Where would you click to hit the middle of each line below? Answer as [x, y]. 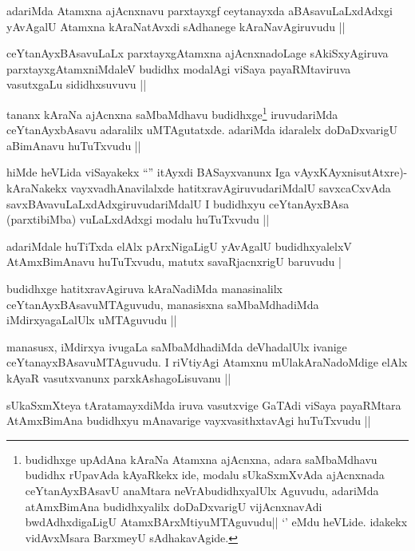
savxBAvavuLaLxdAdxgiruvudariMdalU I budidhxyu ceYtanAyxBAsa [178, 203]
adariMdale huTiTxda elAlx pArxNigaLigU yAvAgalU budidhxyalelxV [179, 246]
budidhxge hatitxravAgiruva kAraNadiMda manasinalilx [145, 288]
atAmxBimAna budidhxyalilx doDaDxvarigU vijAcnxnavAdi [174, 506]
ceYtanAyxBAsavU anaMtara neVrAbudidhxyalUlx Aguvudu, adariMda [202, 490]
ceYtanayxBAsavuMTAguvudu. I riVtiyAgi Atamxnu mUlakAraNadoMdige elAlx [207, 362]
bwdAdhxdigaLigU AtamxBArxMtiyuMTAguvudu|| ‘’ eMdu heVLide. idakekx [216, 522]
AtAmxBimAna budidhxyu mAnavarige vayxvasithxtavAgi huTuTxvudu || [189, 420]
